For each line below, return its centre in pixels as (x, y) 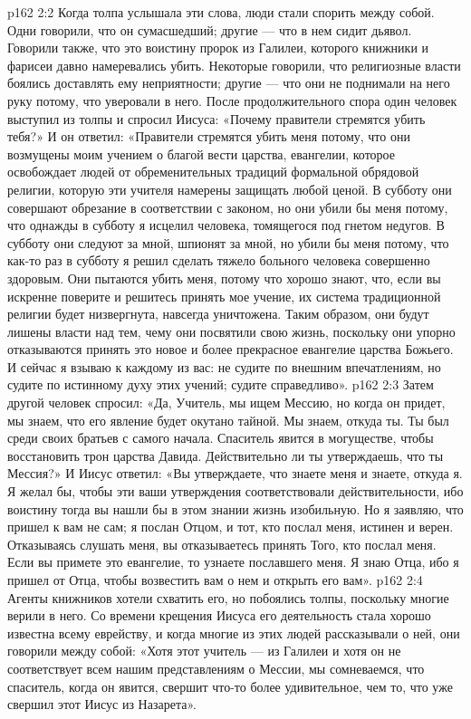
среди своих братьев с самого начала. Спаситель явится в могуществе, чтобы (221, 438)
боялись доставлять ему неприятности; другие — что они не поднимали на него (229, 83)
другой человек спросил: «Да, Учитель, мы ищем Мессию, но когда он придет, (226, 403)
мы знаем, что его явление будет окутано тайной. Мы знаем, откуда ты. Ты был (228, 420)
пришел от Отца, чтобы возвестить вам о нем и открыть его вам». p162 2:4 (215, 580)
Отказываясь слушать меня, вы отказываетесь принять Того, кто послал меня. (222, 544)
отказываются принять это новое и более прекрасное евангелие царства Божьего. (231, 349)
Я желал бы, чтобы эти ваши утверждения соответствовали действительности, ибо (235, 491)
